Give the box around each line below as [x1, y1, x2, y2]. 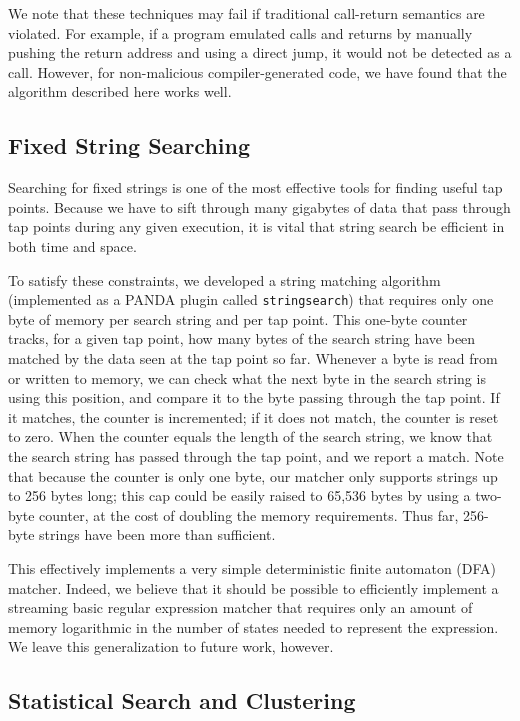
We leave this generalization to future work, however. [8, 636, 334, 657]
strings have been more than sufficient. [39, 524, 276, 545]
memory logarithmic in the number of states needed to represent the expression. [8, 616, 499, 637]
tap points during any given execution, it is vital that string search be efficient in [8, 216, 505, 237]
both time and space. [8, 235, 137, 256]
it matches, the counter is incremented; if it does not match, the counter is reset [8, 406, 499, 427]
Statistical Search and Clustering [8, 685, 356, 716]
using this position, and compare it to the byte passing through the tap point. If [8, 387, 500, 408]
